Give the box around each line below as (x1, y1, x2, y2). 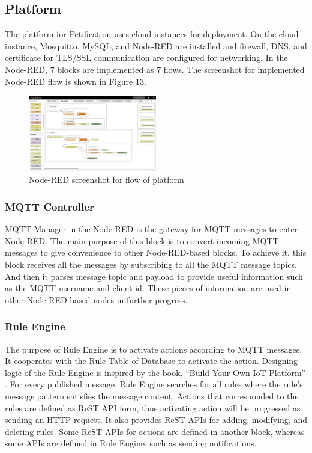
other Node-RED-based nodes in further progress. (5, 293, 188, 306)
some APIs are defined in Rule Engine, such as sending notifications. (5, 437, 257, 449)
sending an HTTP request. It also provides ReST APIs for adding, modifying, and (5, 413, 307, 426)
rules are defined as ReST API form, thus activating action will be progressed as (5, 401, 301, 414)
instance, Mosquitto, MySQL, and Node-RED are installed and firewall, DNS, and (5, 39, 307, 52)
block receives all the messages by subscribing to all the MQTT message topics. (5, 258, 297, 271)
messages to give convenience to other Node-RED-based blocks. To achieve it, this (5, 246, 307, 259)
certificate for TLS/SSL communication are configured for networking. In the (5, 51, 288, 64)
